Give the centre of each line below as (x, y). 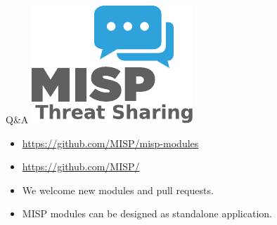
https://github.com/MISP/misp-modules (110, 143)
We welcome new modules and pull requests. (118, 190)
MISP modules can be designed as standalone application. (147, 213)
